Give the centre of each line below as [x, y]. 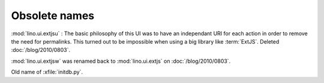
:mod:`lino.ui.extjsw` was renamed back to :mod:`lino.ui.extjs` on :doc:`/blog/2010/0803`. [121, 61]
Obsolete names [53, 16]
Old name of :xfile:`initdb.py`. [47, 72]
